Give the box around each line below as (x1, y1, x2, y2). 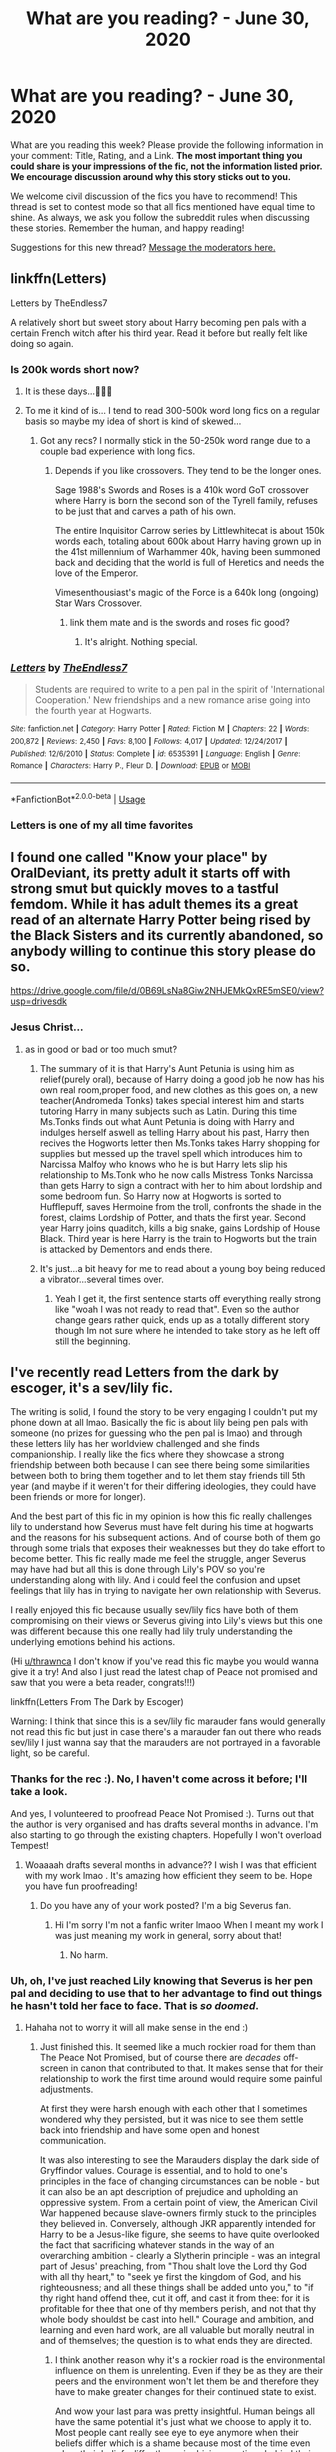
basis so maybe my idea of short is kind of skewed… (24, 415, 242, 427)
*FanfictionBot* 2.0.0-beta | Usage (10, 791, 146, 805)
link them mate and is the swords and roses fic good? (69, 617, 290, 629)
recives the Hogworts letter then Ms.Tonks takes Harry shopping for (39, 1137, 321, 1149)
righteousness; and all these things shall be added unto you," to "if (39, 2282, 314, 2294)
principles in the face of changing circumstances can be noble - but (39, 2175, 320, 2187)
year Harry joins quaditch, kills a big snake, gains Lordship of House (39, 1222, 321, 1234)
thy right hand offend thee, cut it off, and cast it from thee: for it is (39, 2292, 310, 2304)
